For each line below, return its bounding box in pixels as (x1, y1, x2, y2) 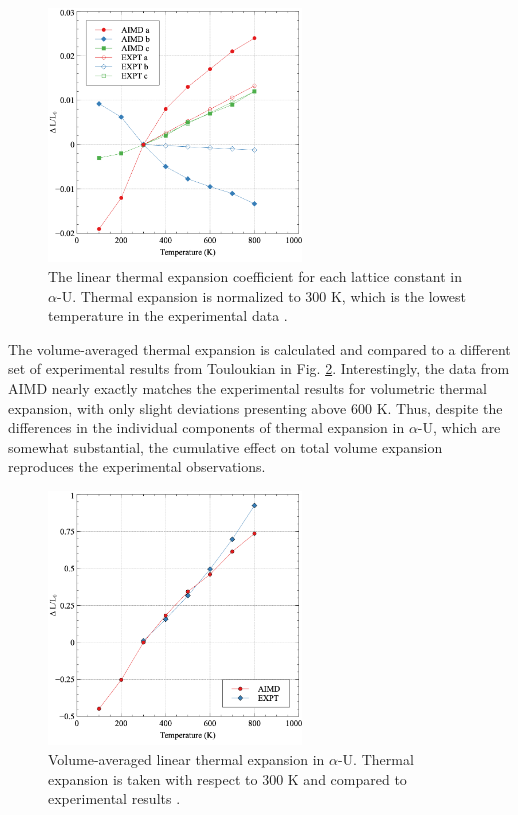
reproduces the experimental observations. (8, 456, 266, 477)
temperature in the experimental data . (48, 305, 288, 326)
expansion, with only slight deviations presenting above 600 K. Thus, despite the (8, 397, 503, 418)
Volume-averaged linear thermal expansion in (48, 748, 325, 769)
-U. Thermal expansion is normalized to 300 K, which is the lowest (56, 285, 467, 306)
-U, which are (417, 417, 501, 438)
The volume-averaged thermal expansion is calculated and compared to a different (8, 338, 511, 359)
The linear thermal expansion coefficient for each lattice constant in (48, 265, 463, 286)
